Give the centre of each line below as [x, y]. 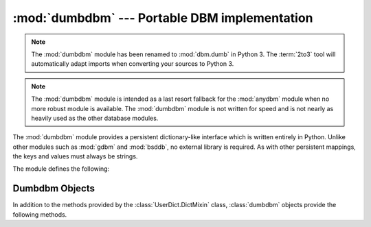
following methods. [40, 214]
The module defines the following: [61, 169]
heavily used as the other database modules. [95, 118]
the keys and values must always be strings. [75, 156]
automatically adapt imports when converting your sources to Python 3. [133, 64]
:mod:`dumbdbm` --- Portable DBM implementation [163, 18]
